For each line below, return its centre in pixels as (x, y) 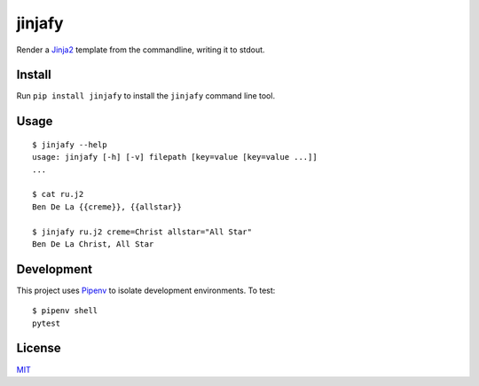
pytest (47, 323)
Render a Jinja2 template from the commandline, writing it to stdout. (141, 50)
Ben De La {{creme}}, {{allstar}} (107, 207)
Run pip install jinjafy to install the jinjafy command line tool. (145, 96)
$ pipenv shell (65, 311)
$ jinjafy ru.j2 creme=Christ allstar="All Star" (142, 232)
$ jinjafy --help (70, 145)
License (39, 348)
